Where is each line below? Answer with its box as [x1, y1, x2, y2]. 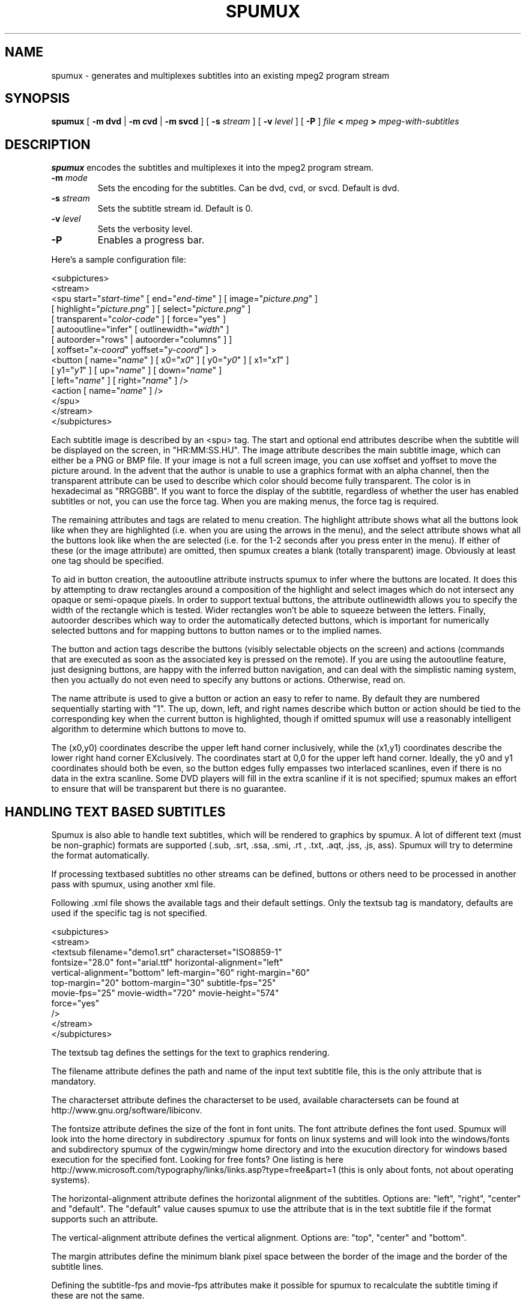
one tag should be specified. [51, 556, 164, 566]
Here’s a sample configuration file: [51, 254, 187, 265]
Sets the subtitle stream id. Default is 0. [97, 203, 253, 214]
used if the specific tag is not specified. [51, 908, 208, 919]
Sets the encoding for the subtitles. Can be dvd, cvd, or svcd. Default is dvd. [97, 183, 400, 194]
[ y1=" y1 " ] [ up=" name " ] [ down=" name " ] [51, 365, 222, 376]
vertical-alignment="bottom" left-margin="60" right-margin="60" [51, 967, 310, 978]
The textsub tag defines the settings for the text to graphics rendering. [51, 1047, 330, 1058]
